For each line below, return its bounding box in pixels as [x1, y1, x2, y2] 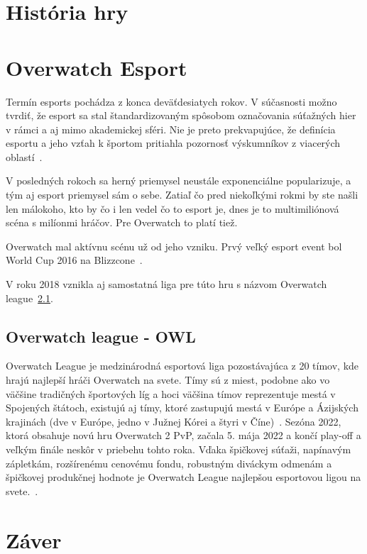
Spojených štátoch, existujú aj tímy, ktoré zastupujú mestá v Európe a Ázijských [6, 400, 358, 415]
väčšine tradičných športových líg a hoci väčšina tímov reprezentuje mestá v [6, 386, 336, 401]
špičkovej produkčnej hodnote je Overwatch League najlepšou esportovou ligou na [6, 470, 361, 484]
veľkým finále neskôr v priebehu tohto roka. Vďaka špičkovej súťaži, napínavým [6, 441, 351, 456]
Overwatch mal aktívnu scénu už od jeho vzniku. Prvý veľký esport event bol [6, 238, 342, 253]
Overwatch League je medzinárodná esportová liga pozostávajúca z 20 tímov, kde [6, 358, 359, 373]
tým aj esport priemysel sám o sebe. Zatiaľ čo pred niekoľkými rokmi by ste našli [6, 187, 358, 202]
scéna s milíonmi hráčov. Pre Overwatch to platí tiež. [6, 215, 238, 230]
